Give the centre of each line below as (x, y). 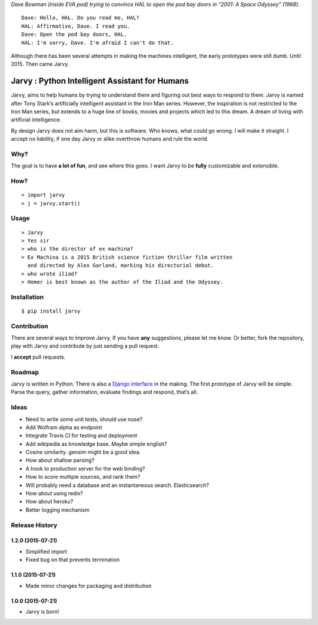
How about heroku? (49, 502)
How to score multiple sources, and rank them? (83, 477)
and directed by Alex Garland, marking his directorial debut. (121, 266)
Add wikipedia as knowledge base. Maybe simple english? (96, 444)
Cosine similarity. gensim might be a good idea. (83, 452)
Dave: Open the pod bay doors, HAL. (74, 34)
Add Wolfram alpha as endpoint (64, 427)
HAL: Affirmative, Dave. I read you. (76, 26)
